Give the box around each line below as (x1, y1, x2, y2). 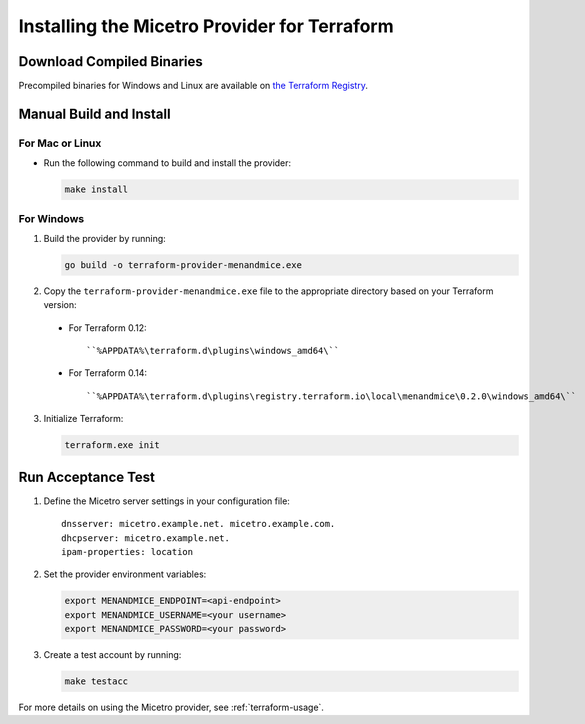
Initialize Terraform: (43, 413, 124, 425)
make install (64, 184, 129, 195)
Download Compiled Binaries (18, 53, 204, 70)
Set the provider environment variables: (43, 568, 207, 580)
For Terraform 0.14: (68, 367, 147, 379)
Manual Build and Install (18, 105, 171, 122)
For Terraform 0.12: (68, 321, 147, 334)
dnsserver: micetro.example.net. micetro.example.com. (61, 518, 336, 530)
